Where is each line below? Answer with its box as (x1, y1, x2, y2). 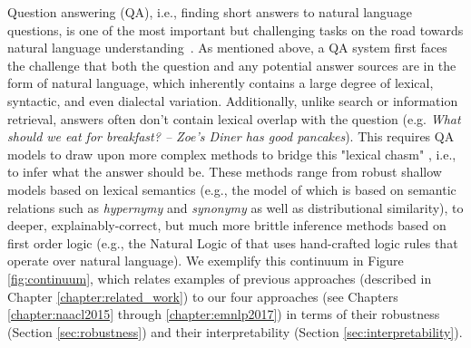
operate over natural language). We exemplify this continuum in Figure (7, 251, 404, 270)
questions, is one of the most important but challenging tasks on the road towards (7, 20, 464, 39)
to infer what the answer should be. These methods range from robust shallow (7, 162, 442, 181)
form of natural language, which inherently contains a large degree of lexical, (7, 73, 434, 92)
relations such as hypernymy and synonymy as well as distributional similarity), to (7, 198, 464, 217)
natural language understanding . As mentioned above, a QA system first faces (7, 38, 447, 57)
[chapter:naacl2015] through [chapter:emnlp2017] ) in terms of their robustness (7, 304, 440, 324)
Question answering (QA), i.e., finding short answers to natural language (7, 3, 412, 21)
